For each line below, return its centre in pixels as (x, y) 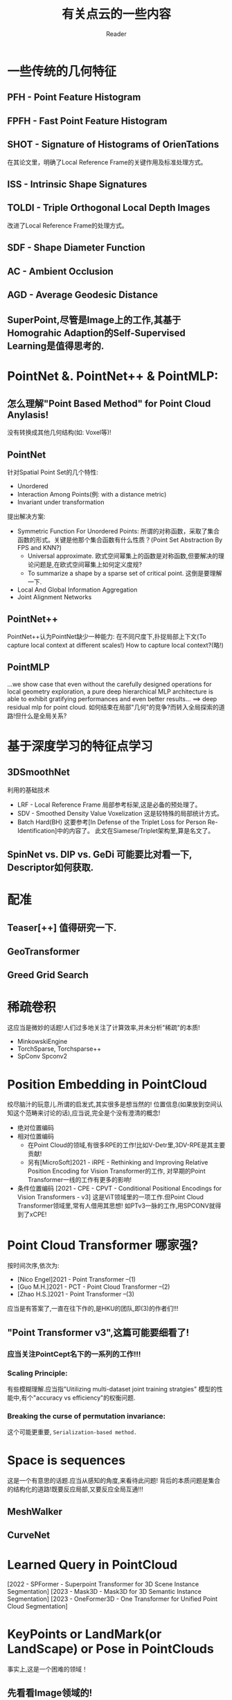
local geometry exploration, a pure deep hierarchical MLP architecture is (110, 692)
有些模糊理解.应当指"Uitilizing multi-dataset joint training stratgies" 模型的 (112, 1389)
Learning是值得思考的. (56, 346)
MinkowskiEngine (42, 1042)
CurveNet (29, 1535)
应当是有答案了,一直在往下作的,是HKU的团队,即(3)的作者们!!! (93, 1309)
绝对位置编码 (35, 1128)
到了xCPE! (32, 1214)
